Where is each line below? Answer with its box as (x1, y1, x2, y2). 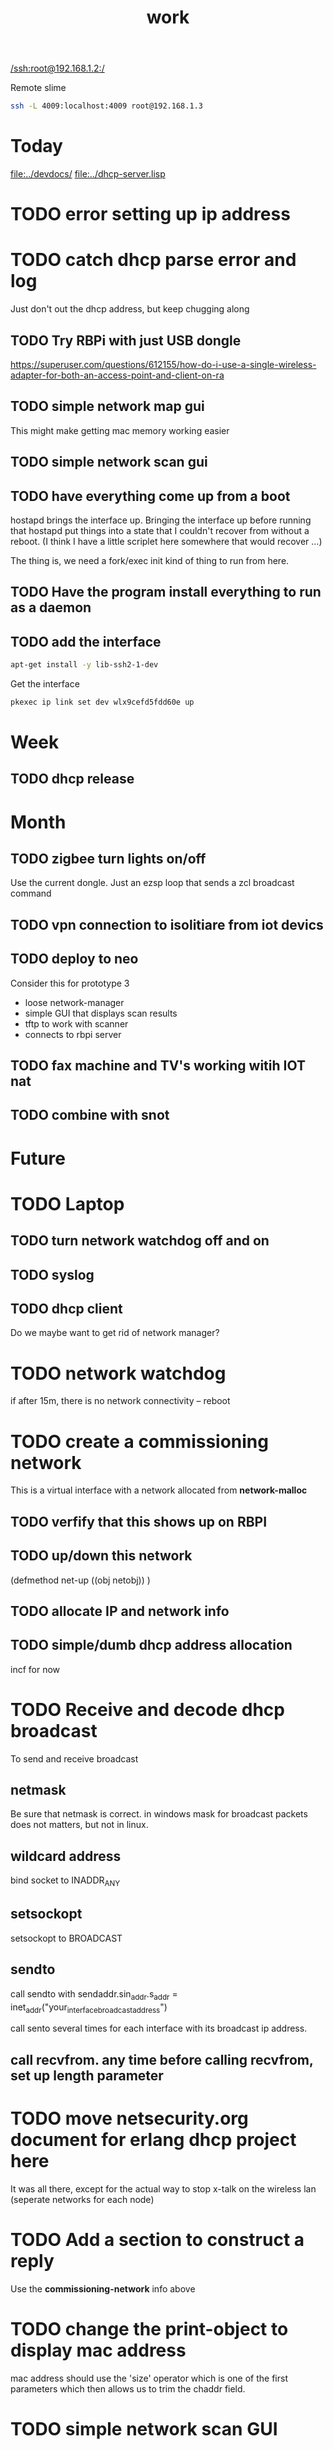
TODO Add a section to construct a (10, 2228, 305, 2251)
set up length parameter (10, 2067, 164, 2084)
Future (10, 1147, 67, 1170)
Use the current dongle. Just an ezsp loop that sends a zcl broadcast (10, 877, 295, 889)
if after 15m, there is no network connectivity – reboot (10, 1395, 231, 1407)
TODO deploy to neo (10, 951, 139, 968)
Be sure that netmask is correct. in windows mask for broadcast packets (10, 1808, 308, 1820)
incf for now (10, 1663, 61, 1675)
